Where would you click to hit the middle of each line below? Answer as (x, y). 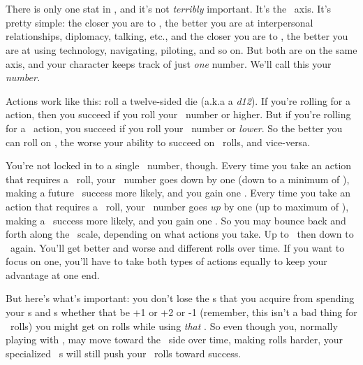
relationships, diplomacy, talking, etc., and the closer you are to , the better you (177, 36)
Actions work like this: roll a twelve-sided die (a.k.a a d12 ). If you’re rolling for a (178, 100)
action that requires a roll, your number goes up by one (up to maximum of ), (177, 206)
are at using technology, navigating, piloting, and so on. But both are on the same (181, 49)
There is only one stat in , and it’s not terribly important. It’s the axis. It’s (169, 9)
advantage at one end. (53, 274)
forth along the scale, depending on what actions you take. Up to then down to (180, 234)
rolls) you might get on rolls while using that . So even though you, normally (174, 325)
